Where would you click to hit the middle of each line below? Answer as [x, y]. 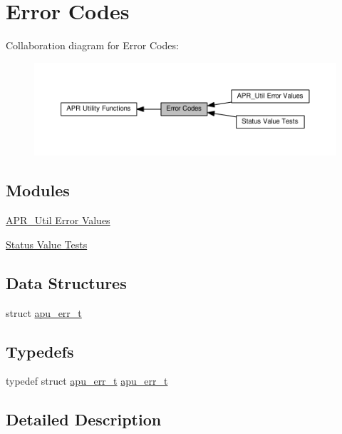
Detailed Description [84, 419]
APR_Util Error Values [58, 220]
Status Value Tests [47, 244]
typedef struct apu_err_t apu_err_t [87, 381]
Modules [38, 190]
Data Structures [66, 282]
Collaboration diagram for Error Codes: [92, 45]
